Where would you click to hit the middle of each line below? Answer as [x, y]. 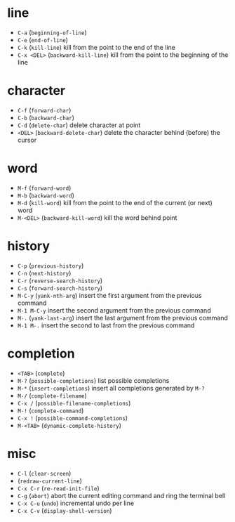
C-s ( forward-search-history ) [60, 288]
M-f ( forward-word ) [44, 188]
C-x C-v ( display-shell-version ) [65, 510]
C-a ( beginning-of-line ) [52, 32]
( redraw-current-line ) [50, 481]
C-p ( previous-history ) [51, 266]
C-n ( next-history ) [44, 273]
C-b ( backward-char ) [46, 117]
